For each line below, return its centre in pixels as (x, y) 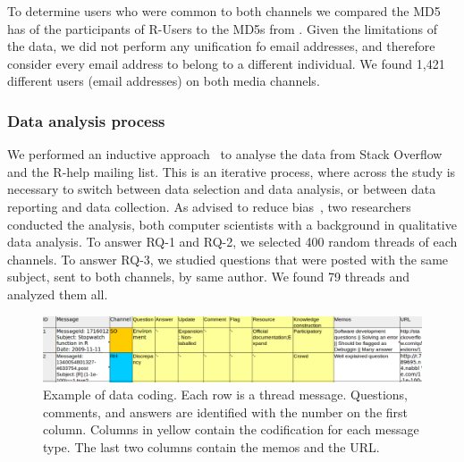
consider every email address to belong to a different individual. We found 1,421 (226, 63)
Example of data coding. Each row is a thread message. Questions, (226, 395)
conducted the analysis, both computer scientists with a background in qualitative (232, 224)
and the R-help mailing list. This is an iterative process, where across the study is (232, 171)
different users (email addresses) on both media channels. (164, 81)
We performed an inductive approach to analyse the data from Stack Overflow (225, 154)
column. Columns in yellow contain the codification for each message (231, 429)
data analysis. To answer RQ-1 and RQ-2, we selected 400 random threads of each (232, 242)
